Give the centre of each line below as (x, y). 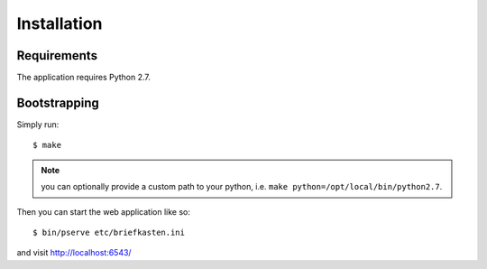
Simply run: (38, 124)
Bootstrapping (58, 102)
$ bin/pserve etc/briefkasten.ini (109, 232)
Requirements (57, 56)
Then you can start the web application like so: (104, 211)
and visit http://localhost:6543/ (74, 253)
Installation (60, 23)
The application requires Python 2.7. (83, 78)
